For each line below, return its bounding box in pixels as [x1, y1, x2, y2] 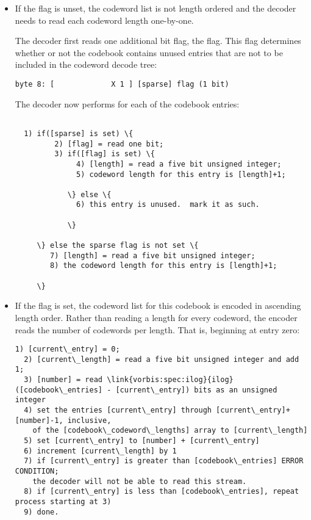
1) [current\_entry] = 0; [15, 345, 120, 354]
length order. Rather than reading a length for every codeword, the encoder [15, 311, 298, 323]
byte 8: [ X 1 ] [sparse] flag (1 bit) [15, 79, 229, 88]
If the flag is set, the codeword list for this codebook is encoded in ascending [15, 299, 301, 312]
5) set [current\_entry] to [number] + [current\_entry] [24, 436, 260, 446]
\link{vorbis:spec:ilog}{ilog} [107, 375, 234, 385]
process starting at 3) [15, 497, 112, 506]
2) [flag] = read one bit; [54, 139, 164, 148]
